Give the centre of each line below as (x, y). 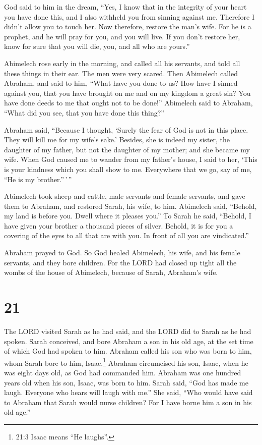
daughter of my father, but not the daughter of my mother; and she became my (127, 149)
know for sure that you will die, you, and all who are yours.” (97, 46)
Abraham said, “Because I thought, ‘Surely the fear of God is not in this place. (126, 129)
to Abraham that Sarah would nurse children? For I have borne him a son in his (128, 402)
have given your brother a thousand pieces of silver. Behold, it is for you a (119, 225)
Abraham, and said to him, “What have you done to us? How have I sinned (121, 83)
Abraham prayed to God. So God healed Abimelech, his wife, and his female (122, 253)
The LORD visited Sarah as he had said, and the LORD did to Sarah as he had (128, 331)
